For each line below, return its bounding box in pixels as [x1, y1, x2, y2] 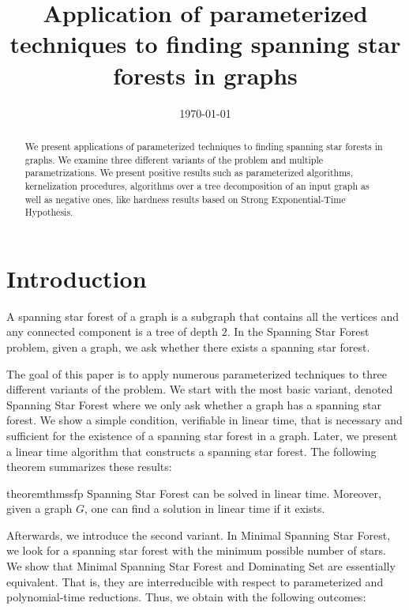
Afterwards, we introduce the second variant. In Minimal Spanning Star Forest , [6, 526, 391, 543]
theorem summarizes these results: [6, 458, 172, 475]
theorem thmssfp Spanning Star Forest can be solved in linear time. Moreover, [6, 484, 381, 501]
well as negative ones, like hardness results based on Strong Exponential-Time [24, 192, 346, 205]
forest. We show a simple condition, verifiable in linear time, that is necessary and [6, 412, 403, 428]
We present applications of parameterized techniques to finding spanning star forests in [24, 139, 383, 152]
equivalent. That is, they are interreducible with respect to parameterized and [6, 573, 384, 589]
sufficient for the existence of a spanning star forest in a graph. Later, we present [6, 427, 398, 443]
